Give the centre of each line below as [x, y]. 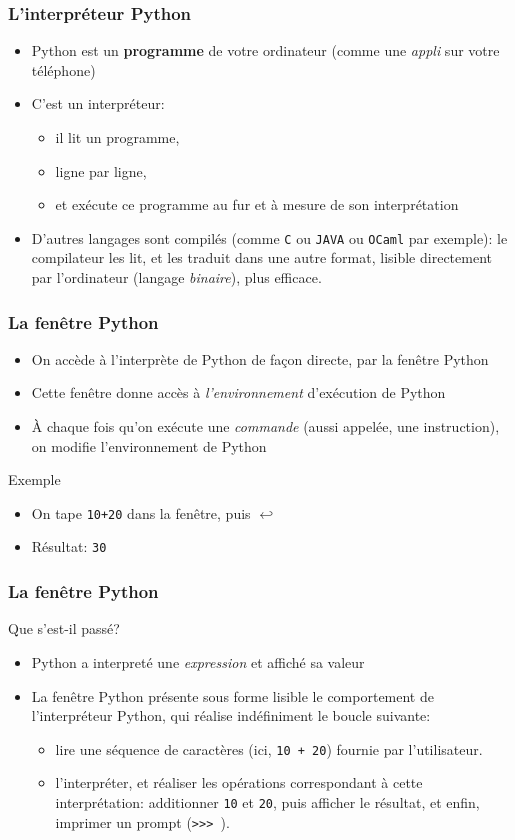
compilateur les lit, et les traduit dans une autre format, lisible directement [261, 257]
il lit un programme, [117, 137]
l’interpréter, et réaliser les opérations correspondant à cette [239, 782]
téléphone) [63, 69]
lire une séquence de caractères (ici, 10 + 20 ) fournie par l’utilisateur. [269, 748]
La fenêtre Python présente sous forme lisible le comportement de [232, 695]
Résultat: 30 [69, 546]
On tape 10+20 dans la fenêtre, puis [141, 512]
